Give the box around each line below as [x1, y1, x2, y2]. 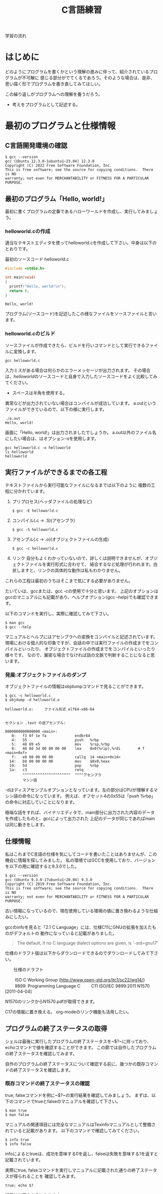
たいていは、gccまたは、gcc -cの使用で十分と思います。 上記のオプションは [5, 588, 159, 594]
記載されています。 [5, 1156, 43, 1162]
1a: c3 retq [9, 767, 84, 772]
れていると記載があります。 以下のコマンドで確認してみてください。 [5, 1127, 142, 1133]
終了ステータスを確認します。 [13, 1067, 73, 1073]
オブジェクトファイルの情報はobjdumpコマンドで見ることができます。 [5, 683, 146, 689]
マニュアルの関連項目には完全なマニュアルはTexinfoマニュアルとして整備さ [5, 1121, 156, 1127]
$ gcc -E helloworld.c [12, 508, 58, 513]
